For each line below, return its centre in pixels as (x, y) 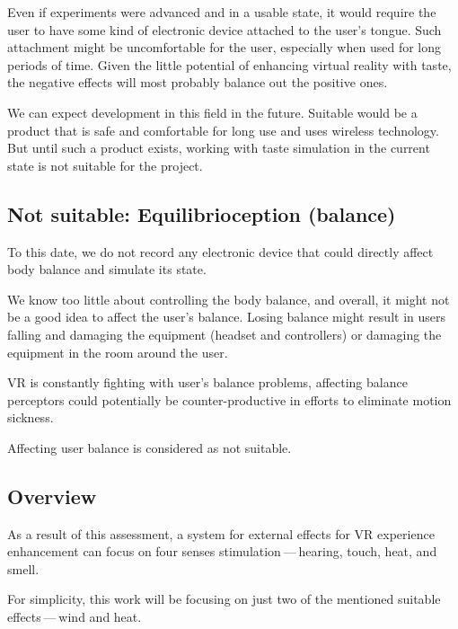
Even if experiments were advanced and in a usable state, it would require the (222, 12)
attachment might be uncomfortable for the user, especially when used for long (224, 47)
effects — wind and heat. (75, 617)
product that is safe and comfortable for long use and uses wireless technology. (223, 130)
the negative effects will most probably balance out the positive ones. (198, 82)
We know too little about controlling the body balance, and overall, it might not (229, 299)
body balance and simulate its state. (107, 269)
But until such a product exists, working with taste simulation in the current (219, 148)
